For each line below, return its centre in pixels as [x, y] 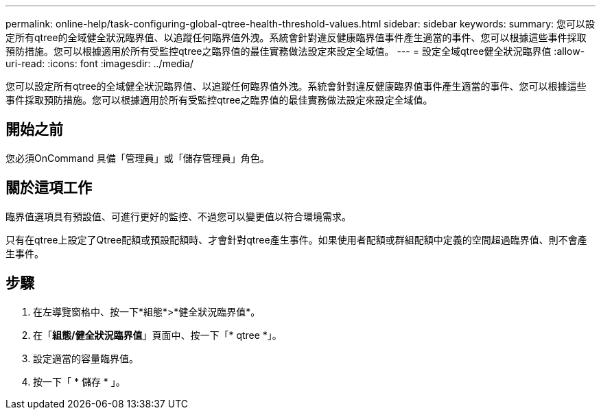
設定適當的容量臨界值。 [86, 358]
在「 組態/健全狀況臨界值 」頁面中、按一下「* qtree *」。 [157, 335]
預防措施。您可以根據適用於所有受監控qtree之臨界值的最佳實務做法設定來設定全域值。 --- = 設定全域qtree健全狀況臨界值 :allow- [295, 51]
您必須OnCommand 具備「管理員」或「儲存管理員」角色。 [138, 158]
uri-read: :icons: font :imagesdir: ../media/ [99, 63]
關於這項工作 [49, 188]
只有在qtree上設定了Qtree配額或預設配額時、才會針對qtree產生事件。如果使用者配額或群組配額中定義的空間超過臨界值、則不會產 [296, 239]
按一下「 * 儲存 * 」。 [79, 381]
